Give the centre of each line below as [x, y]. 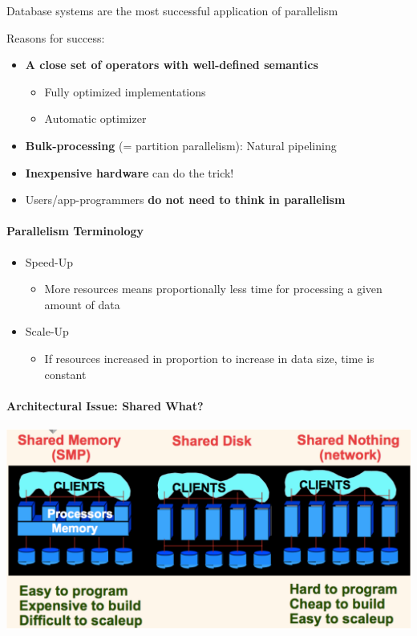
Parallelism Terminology [75, 231]
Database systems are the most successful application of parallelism [172, 10]
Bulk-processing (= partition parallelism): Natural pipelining [181, 145]
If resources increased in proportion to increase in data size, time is [209, 358]
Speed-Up [49, 261]
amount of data [82, 304]
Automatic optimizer [95, 118]
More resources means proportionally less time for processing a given [213, 289]
